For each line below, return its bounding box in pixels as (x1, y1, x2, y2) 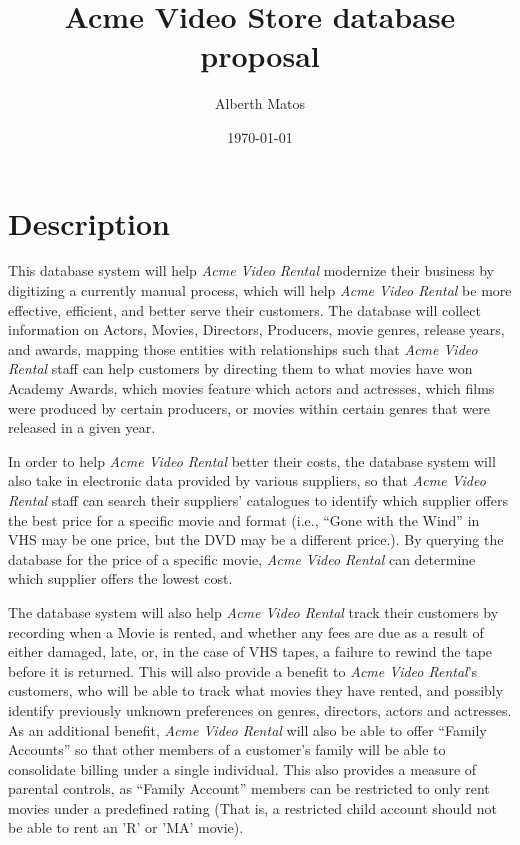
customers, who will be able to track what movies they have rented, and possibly (8, 680, 504, 701)
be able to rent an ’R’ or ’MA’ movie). (8, 817, 244, 838)
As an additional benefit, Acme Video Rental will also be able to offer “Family (8, 719, 487, 740)
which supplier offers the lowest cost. (8, 568, 233, 589)
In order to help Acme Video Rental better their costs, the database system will (8, 450, 496, 471)
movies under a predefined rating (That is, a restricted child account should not (8, 797, 497, 818)
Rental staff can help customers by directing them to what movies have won (8, 358, 473, 379)
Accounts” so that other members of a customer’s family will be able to (8, 739, 446, 760)
